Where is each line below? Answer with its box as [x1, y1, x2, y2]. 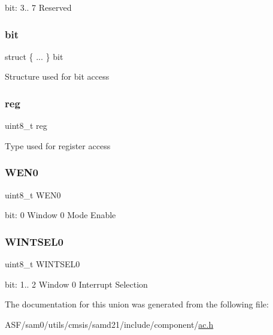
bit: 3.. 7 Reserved [5, 1, 72, 13]
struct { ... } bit [5, 50, 63, 62]
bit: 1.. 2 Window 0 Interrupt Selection [5, 277, 148, 290]
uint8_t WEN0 [5, 188, 61, 201]
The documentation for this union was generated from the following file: [5, 298, 269, 310]
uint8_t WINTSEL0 [5, 258, 80, 270]
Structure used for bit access [5, 70, 110, 83]
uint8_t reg [5, 119, 47, 132]
